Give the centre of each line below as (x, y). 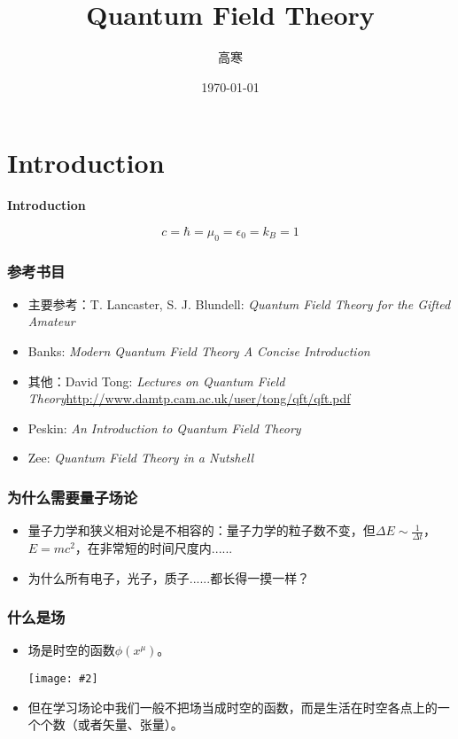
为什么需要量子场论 (73, 497)
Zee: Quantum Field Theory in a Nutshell (141, 458)
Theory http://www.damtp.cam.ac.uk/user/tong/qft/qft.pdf (189, 398)
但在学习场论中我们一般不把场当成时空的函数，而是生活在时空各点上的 (233, 707)
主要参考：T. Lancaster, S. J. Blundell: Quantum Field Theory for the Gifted (239, 303)
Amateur (51, 321)
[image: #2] (63, 679)
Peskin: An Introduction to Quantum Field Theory (164, 428)
